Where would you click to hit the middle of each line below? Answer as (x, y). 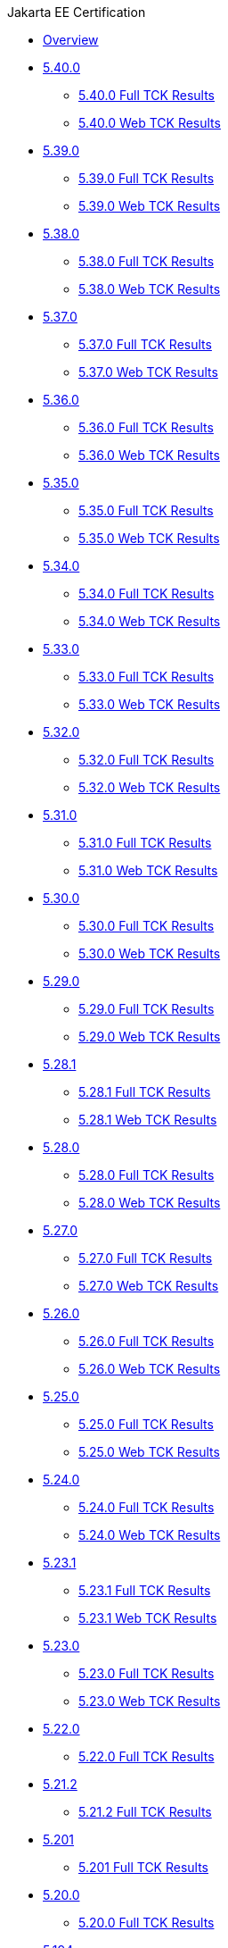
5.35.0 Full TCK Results (146, 510)
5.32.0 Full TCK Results (147, 760)
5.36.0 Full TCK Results (146, 427)
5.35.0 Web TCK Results (149, 538)
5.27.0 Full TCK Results (146, 1258)
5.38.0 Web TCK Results (150, 289)
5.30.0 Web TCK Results (150, 953)
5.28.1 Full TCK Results (145, 1092)
